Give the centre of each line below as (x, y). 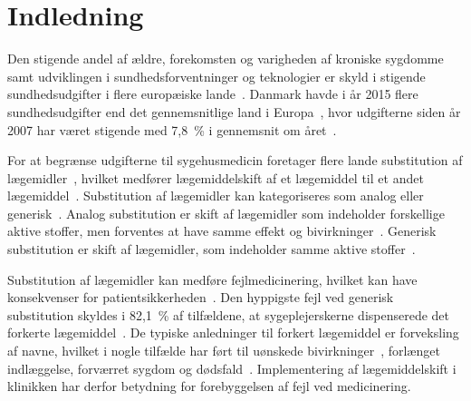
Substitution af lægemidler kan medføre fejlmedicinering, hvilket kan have (212, 279)
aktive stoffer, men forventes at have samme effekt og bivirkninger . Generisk (222, 231)
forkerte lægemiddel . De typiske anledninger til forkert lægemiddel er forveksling (233, 333)
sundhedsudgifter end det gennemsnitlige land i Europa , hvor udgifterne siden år (234, 111)
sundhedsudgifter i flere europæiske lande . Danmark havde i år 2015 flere (213, 94)
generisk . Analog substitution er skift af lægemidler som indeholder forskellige (226, 213)
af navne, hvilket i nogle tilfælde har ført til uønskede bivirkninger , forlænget (224, 351)
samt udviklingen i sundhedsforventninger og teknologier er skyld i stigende (216, 76)
